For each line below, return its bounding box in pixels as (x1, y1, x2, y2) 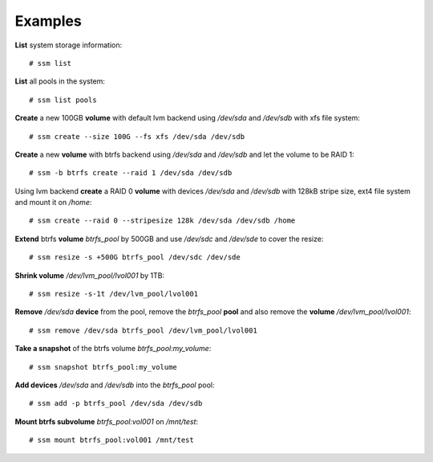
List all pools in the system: (14, 76, 106, 86)
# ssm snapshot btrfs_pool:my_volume (29, 362, 178, 371)
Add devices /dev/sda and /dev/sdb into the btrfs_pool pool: (14, 380, 215, 390)
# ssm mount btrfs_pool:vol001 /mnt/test (29, 435, 194, 445)
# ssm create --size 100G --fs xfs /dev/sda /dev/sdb (29, 132, 245, 141)
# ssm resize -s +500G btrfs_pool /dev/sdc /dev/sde (29, 253, 241, 262)
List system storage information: (14, 40, 123, 50)
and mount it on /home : (14, 198, 92, 207)
